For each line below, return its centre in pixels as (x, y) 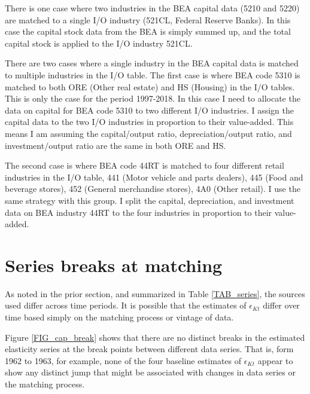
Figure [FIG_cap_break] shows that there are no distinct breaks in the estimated (155, 337)
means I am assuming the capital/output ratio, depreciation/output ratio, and (148, 133)
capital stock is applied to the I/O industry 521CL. (99, 43)
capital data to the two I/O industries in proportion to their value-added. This (149, 122)
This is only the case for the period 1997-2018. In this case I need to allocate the (153, 98)
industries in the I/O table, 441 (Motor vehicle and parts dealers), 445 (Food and (154, 177)
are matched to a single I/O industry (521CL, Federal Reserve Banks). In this (148, 19)
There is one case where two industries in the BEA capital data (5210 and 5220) (152, 8)
